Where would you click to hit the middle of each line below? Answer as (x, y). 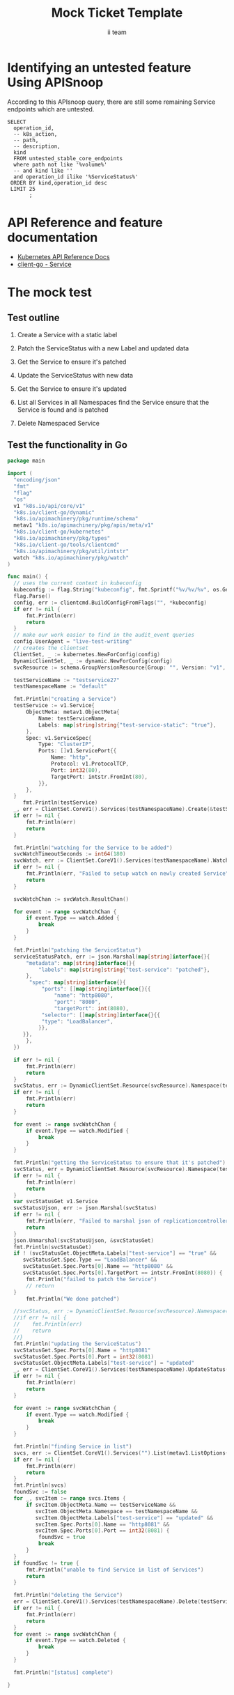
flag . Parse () (32, 596)
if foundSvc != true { (46, 1563)
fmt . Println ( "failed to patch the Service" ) (91, 1279)
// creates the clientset (51, 648)
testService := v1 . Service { (54, 706)
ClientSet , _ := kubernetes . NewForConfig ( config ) (87, 654)
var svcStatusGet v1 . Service (56, 1202)
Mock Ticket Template (117, 13)
